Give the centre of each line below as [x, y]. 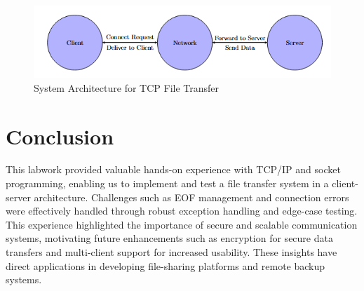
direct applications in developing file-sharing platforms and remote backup [166, 265]
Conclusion [60, 136]
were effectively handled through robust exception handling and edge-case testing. [182, 211]
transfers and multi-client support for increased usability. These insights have [171, 252]
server [18, 197]
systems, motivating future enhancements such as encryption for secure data [169, 238]
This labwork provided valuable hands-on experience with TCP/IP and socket [173, 169]
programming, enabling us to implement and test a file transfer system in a [167, 183]
